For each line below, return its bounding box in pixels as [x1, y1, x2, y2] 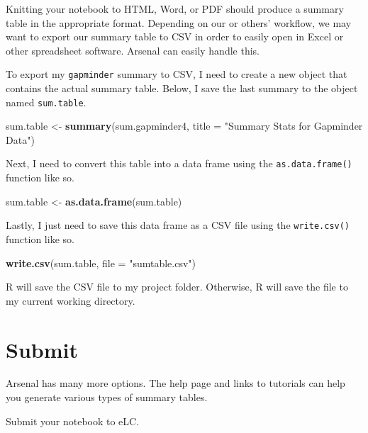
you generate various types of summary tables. [6, 390, 208, 405]
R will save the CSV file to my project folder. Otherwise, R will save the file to [6, 279, 348, 294]
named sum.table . [6, 94, 87, 109]
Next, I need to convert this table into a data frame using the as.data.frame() [6, 156, 352, 171]
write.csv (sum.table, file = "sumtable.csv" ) [6, 255, 196, 270]
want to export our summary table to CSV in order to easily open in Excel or [6, 29, 344, 44]
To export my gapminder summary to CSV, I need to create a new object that [6, 67, 347, 81]
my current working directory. [6, 293, 135, 308]
